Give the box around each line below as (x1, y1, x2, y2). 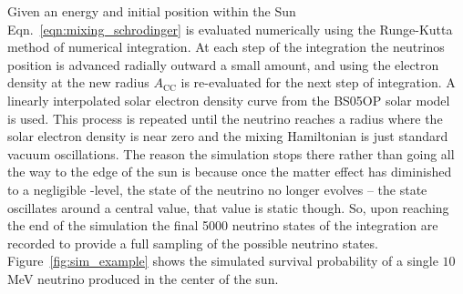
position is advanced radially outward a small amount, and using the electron (7, 55, 439, 74)
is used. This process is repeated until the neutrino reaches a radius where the (7, 108, 443, 127)
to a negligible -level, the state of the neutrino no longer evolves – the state (7, 179, 427, 198)
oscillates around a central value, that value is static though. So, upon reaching (7, 198, 449, 217)
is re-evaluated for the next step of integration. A (180, 73, 456, 92)
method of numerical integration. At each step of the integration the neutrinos (7, 37, 445, 56)
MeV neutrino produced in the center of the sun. (7, 269, 279, 288)
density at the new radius (7, 73, 149, 92)
